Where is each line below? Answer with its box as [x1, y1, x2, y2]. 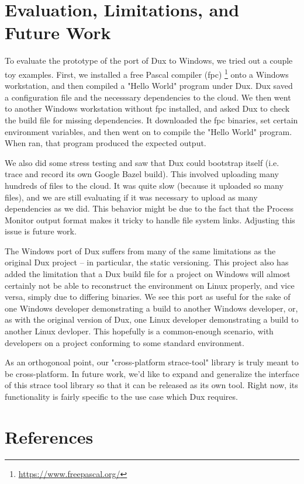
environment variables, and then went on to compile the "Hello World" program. [5, 125, 292, 137]
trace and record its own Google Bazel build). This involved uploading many [5, 168, 279, 180]
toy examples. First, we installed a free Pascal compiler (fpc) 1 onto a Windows [5, 66, 289, 80]
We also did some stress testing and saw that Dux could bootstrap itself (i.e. [5, 156, 279, 168]
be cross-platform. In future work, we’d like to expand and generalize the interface [5, 367, 299, 379]
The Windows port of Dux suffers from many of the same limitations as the [5, 244, 276, 257]
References [5, 424, 94, 448]
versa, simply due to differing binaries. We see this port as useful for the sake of [5, 291, 291, 303]
